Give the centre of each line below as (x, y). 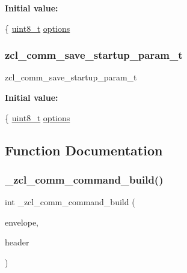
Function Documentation (84, 150)
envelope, (22, 222)
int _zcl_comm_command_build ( (70, 202)
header (17, 242)
